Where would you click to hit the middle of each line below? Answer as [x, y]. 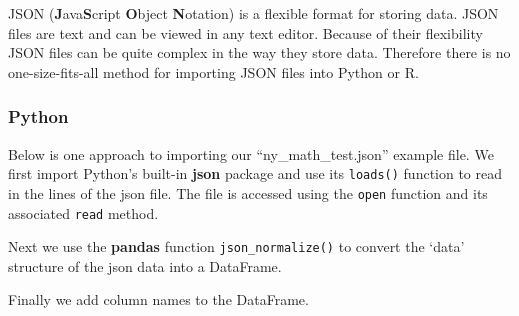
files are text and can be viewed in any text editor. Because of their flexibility [245, 32]
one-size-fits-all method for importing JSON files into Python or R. [213, 71]
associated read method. [83, 212]
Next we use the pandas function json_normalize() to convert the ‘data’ [236, 246]
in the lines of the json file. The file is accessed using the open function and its [248, 192]
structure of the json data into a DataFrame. [145, 265]
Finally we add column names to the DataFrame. [158, 299]
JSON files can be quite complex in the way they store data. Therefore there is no [259, 52]
